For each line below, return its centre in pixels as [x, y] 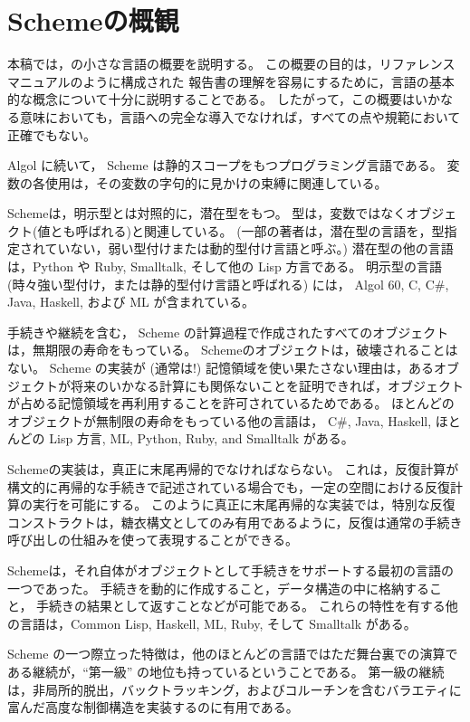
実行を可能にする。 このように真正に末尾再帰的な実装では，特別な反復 [244, 504]
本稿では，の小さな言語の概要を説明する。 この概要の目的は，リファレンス [231, 64]
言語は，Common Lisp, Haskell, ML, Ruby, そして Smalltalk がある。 [218, 623]
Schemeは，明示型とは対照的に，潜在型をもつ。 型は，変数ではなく [207, 213]
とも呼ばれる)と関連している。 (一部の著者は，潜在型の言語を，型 [247, 230]
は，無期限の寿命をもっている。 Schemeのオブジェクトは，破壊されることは [233, 350]
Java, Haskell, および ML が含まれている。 [131, 302]
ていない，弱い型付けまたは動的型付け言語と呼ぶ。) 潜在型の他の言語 [249, 248]
